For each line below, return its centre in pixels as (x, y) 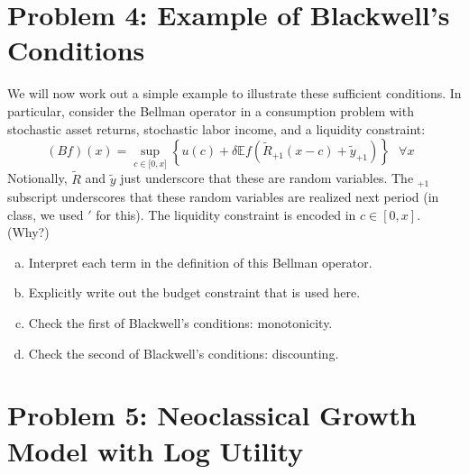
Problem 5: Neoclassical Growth (212, 415)
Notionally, (37, 178)
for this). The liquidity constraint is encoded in (226, 214)
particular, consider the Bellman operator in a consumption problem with (211, 110)
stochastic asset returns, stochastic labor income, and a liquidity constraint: (216, 128)
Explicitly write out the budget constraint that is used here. (194, 292)
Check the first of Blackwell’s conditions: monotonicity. (180, 322)
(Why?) (28, 232)
